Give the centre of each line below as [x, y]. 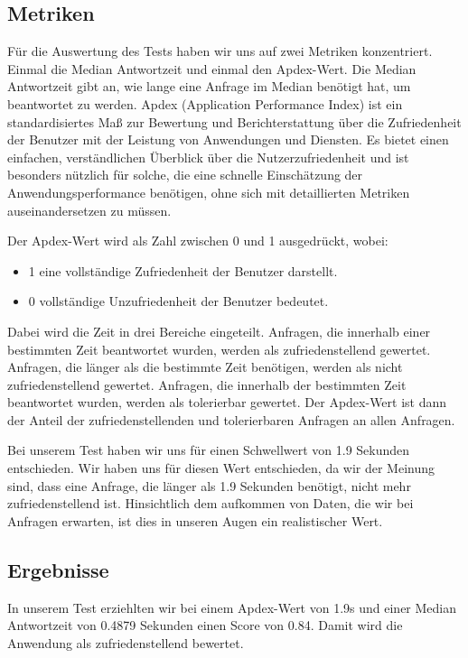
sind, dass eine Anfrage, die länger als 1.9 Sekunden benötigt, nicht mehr [209, 485]
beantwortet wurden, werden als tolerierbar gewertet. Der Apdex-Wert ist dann [227, 402]
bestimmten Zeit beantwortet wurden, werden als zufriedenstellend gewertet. [219, 349]
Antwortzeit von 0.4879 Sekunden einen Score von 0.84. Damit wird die [205, 625]
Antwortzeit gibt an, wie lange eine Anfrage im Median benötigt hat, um [209, 86]
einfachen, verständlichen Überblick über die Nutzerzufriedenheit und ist [208, 157]
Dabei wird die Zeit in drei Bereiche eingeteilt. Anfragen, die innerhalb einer [219, 331]
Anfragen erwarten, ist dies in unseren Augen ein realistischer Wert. [195, 520]
